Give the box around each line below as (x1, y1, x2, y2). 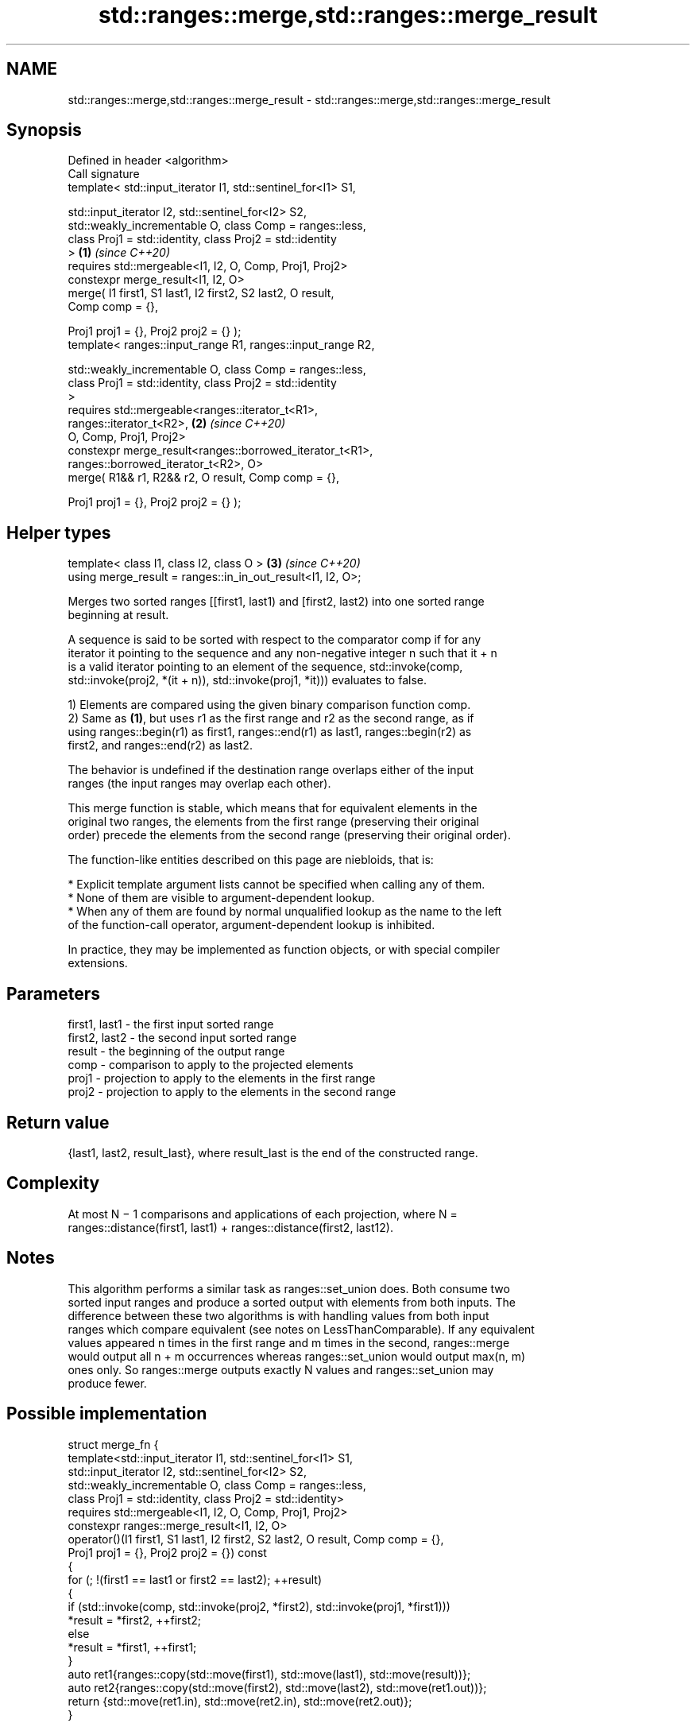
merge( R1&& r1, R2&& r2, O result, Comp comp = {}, (68, 470, 339, 485)
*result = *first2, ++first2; (68, 1613, 202, 1627)
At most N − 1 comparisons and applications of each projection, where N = (68, 1206, 458, 1221)
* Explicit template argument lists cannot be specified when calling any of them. (68, 877, 485, 892)
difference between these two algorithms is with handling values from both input (68, 1308, 489, 1322)
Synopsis (6, 120, 82, 141)
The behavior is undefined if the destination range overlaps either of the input (68, 763, 474, 777)
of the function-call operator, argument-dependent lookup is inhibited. (68, 918, 435, 932)
